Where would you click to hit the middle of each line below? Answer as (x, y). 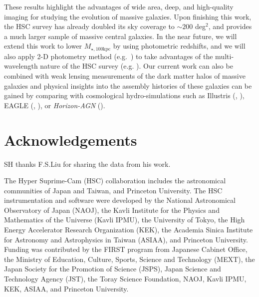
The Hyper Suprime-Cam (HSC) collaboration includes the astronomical (115, 181)
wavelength (21, 66)
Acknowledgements (71, 139)
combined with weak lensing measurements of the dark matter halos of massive (125, 76)
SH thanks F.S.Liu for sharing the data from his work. (87, 164)
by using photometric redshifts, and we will (179, 46)
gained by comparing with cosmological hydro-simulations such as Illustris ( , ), (124, 95)
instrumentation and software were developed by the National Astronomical (120, 200)
